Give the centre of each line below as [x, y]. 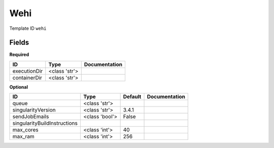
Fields [19, 43]
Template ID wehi [28, 28]
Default [132, 97]
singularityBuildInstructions [45, 123]
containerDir [27, 77]
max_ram [24, 136]
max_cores [26, 130]
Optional [19, 87]
